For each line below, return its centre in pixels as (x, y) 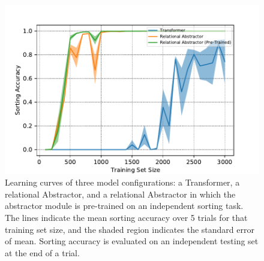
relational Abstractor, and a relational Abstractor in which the (120, 194)
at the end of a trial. (42, 252)
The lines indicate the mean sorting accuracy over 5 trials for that (126, 218)
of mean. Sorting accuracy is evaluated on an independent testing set (132, 241)
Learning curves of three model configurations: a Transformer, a (122, 182)
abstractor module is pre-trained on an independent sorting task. (124, 206)
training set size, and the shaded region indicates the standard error (130, 229)
